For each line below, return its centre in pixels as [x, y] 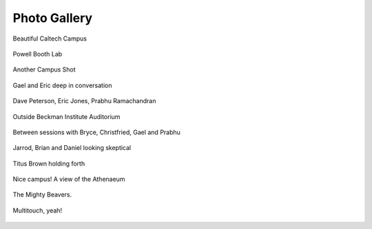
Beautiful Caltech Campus [50, 39]
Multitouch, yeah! [37, 210]
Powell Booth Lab [38, 54]
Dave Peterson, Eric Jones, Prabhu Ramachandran [84, 101]
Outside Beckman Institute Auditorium [66, 116]
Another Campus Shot [44, 69]
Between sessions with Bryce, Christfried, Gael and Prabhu [96, 132]
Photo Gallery [53, 18]
